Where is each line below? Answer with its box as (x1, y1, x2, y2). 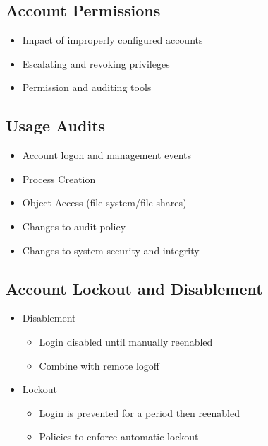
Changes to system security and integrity (22, 242, 200, 257)
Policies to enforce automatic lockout (39, 429, 199, 444)
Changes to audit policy (22, 218, 126, 233)
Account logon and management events (22, 148, 192, 163)
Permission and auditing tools (22, 80, 152, 95)
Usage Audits (6, 115, 106, 136)
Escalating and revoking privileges (22, 56, 170, 71)
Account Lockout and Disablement (6, 277, 263, 299)
